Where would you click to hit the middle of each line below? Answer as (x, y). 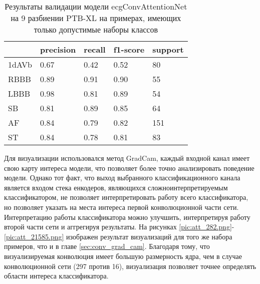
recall (95, 49)
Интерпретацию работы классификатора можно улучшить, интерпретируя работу (127, 217)
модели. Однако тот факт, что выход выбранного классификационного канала (122, 178)
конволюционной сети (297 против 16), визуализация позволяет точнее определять (130, 266)
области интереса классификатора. (56, 276)
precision (58, 49)
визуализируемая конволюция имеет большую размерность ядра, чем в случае (123, 256)
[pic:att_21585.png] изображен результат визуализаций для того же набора (118, 236)
